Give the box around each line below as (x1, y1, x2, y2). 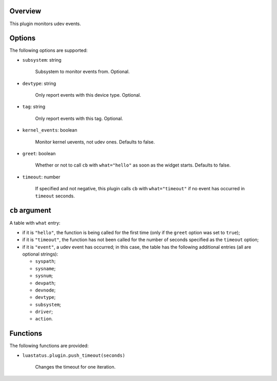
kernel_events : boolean (22, 127, 77, 133)
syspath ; (35, 258, 56, 264)
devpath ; (35, 280, 56, 286)
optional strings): (22, 251, 58, 257)
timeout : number (22, 174, 61, 180)
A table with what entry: (9, 220, 61, 226)
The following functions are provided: (9, 342, 89, 349)
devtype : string (22, 80, 56, 86)
